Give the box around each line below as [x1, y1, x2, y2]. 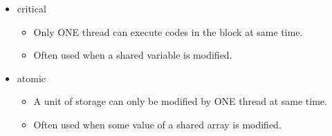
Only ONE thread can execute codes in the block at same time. [33, 24, 303, 39]
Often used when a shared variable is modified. [33, 48, 232, 62]
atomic [17, 70, 46, 85]
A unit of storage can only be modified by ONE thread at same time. [33, 94, 327, 108]
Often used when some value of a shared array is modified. [33, 117, 282, 131]
